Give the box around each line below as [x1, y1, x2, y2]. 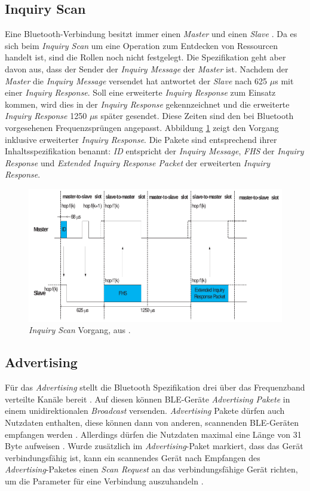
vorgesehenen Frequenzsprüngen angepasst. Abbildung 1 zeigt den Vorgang [5, 121, 279, 133]
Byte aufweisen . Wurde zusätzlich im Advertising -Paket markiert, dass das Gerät [5, 440, 303, 452]
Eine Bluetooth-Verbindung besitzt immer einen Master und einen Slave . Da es [5, 28, 297, 40]
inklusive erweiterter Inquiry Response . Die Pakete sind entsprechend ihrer [5, 133, 277, 145]
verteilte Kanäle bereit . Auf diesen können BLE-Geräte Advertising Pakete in [5, 392, 290, 405]
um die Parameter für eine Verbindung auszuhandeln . [5, 474, 204, 487]
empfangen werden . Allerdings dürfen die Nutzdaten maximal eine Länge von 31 [5, 428, 302, 440]
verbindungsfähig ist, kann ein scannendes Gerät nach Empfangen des [5, 451, 260, 463]
